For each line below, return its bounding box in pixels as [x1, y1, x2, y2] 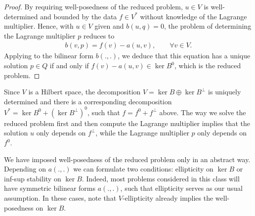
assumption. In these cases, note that [4, 193, 117, 203]
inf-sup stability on [4, 173, 61, 183]
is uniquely [208, 86, 241, 97]
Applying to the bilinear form [4, 50, 93, 61]
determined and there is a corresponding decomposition [4, 96, 172, 106]
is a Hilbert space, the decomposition [28, 86, 141, 97]
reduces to [83, 30, 115, 41]
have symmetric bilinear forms [4, 183, 95, 193]
